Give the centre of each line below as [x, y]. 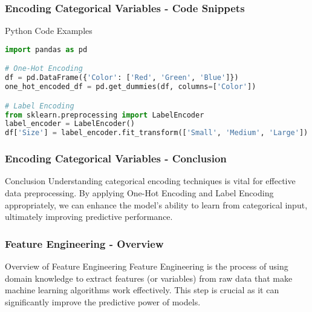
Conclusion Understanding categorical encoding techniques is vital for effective [150, 181]
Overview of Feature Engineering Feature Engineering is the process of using [147, 266]
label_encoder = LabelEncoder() [70, 124]
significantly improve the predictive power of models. [103, 301]
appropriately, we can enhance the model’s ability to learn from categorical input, [156, 204]
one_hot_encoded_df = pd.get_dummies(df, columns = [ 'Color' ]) [131, 87]
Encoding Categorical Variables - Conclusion [116, 158]
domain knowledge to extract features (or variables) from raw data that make [149, 278]
